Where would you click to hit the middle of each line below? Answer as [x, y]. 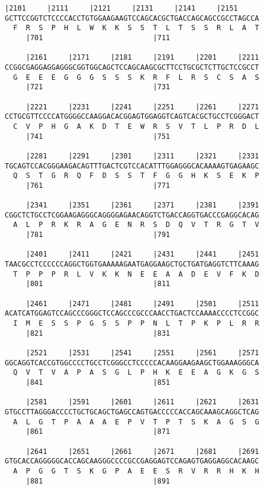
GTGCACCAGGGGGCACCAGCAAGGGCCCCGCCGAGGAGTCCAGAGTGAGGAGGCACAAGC [132, 461]
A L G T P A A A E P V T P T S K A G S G [136, 422]
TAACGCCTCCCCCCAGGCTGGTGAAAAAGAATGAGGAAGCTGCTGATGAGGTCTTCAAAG [132, 265]
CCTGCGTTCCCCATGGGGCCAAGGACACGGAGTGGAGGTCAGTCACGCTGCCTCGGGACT [132, 117]
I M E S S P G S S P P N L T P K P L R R [136, 323]
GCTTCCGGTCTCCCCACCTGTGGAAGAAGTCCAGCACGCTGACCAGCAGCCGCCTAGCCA [132, 18]
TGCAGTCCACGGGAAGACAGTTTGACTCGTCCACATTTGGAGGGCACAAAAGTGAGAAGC [132, 166]
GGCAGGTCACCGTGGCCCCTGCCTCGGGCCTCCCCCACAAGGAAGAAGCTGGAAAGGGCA [132, 363]
